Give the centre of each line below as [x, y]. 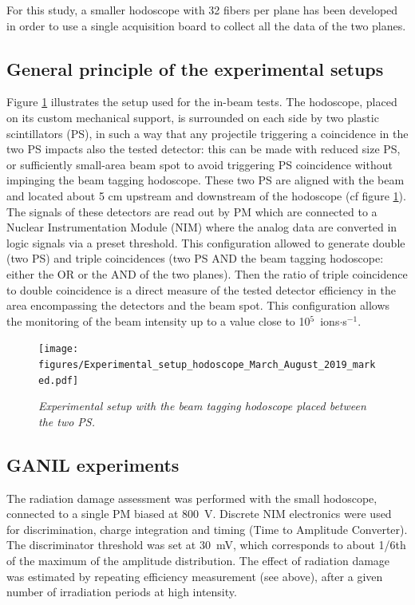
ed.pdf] [59, 380]
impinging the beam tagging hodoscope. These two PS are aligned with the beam [206, 180]
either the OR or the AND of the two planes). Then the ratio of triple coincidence [207, 273]
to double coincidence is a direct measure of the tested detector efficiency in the [201, 289]
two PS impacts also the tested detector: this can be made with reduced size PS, [204, 149]
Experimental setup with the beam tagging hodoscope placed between [202, 406]
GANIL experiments [93, 464]
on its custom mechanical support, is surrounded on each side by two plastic [193, 117]
